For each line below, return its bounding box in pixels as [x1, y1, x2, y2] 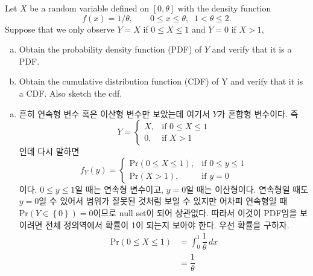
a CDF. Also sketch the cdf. [19, 86, 122, 99]
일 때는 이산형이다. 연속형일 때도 [186, 182, 309, 195]
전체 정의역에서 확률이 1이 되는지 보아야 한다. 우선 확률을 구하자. [45, 218, 289, 231]
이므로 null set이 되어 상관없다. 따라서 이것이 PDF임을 [93, 206, 297, 219]
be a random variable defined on [30, 2, 149, 14]
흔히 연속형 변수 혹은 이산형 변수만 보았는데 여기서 [19, 107, 210, 120]
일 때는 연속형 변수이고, [75, 182, 163, 195]
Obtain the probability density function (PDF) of [19, 43, 202, 56]
